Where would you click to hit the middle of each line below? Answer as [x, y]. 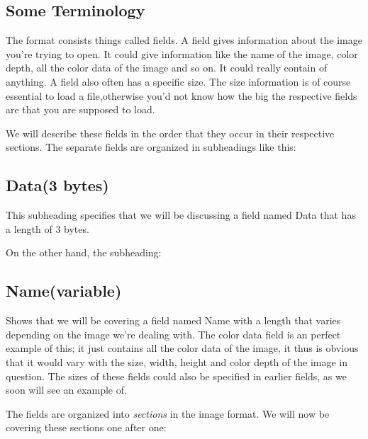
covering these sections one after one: [86, 427]
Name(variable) [64, 291]
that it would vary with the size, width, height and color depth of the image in [177, 361]
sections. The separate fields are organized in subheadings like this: [151, 147]
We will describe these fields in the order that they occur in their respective [170, 133]
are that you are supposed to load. [80, 109]
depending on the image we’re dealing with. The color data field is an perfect [173, 334]
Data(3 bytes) [57, 185]
